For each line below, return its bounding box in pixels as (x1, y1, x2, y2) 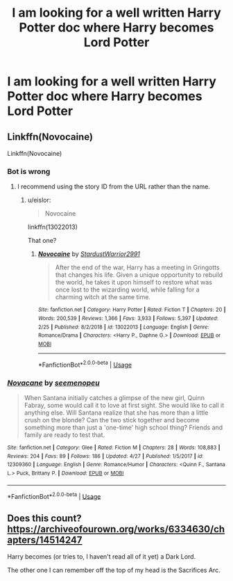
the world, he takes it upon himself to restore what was (55, 278, 213, 287)
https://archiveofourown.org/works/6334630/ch (7, 523, 225, 535)
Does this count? (7, 512, 82, 524)
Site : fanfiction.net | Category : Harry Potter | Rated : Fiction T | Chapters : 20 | (37, 306, 226, 314)
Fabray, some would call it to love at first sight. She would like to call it (24, 401, 225, 409)
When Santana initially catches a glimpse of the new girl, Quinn (24, 393, 205, 401)
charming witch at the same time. (55, 293, 151, 301)
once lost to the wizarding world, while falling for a (55, 285, 200, 294)
